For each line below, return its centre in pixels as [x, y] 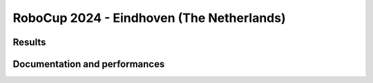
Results [29, 42]
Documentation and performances [89, 64]
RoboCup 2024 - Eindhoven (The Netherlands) [149, 18]
